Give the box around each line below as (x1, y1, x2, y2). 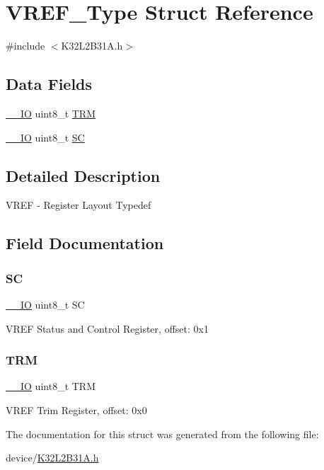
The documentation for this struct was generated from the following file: (6, 426, 319, 441)
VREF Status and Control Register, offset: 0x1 (6, 321, 209, 336)
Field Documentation (6, 232, 164, 254)
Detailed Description (6, 164, 161, 186)
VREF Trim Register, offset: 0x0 (6, 402, 147, 417)
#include (6, 38, 45, 53)
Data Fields (6, 73, 93, 95)
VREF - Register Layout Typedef (6, 197, 151, 212)
